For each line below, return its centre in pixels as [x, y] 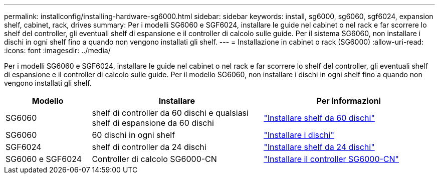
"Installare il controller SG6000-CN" [332, 159]
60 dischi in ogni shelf [134, 135]
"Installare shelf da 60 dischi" [319, 118]
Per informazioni [349, 101]
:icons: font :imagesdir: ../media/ [57, 50]
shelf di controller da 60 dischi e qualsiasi [170, 113]
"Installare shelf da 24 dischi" [319, 147]
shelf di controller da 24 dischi [149, 147]
